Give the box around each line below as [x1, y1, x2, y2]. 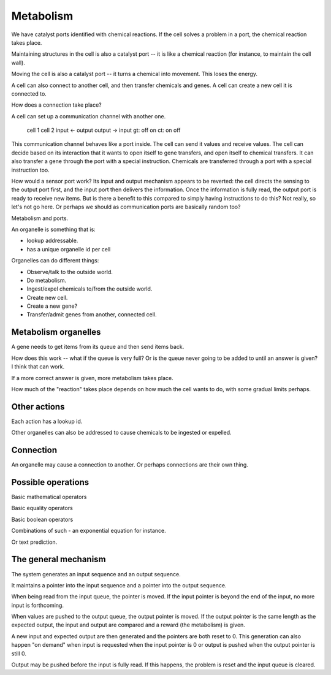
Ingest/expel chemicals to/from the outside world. [26, 285, 153, 292]
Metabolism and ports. [11, 215, 69, 222]
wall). [11, 59, 26, 66]
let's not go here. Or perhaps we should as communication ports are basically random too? [11, 203, 241, 211]
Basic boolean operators [11, 516, 74, 523]
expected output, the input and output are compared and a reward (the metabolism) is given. [11, 621, 245, 628]
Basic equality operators [11, 505, 73, 512]
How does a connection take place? [11, 101, 102, 109]
